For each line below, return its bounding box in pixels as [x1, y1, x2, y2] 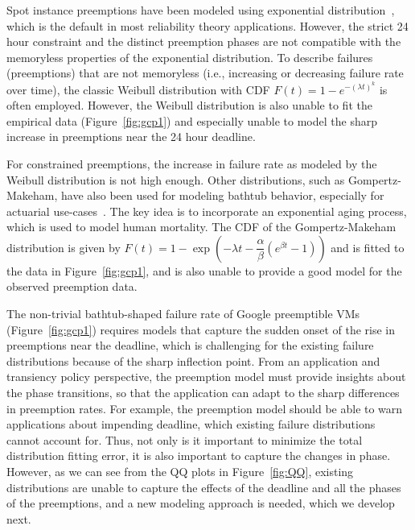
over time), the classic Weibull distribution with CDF [6, 81, 270, 97]
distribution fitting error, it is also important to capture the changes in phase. [6, 447, 391, 464]
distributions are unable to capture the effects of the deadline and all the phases [6, 478, 401, 495]
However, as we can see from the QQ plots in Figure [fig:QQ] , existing [6, 463, 354, 480]
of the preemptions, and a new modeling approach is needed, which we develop [6, 495, 395, 511]
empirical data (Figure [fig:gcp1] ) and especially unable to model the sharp [6, 112, 377, 129]
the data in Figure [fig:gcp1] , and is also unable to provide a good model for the [6, 262, 402, 279]
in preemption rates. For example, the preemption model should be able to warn [6, 400, 403, 416]
